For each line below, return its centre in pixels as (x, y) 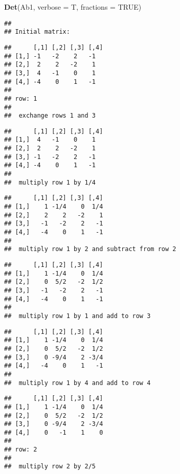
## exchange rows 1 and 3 (50, 116)
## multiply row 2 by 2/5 (50, 467)
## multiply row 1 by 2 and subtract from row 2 (90, 249)
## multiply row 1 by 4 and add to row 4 (77, 383)
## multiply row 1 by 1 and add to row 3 (77, 316)
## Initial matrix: (37, 32)
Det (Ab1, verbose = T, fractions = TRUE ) (73, 7)
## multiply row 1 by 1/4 (50, 182)
